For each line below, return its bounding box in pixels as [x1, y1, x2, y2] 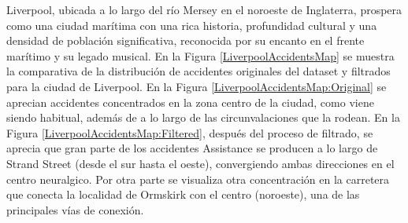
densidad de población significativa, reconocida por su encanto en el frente [6, 32, 365, 49]
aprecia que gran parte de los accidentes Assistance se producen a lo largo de [6, 140, 378, 156]
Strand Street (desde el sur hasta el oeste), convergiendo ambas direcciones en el [6, 155, 395, 171]
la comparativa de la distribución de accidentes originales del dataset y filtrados [6, 63, 391, 79]
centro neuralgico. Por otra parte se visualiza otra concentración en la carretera [6, 170, 390, 187]
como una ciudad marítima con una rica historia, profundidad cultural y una [6, 16, 377, 33]
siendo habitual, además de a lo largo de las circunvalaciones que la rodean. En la [6, 109, 400, 126]
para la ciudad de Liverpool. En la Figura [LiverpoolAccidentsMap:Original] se [6, 78, 387, 94]
